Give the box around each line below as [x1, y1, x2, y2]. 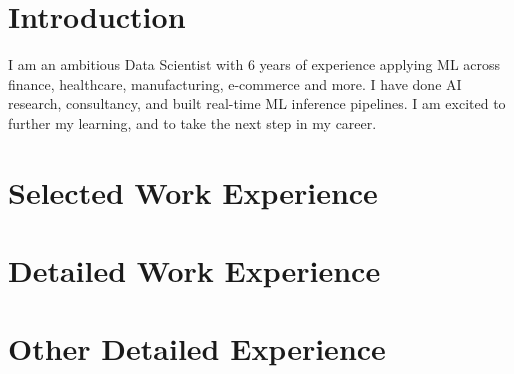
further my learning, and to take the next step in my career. [8, 112, 377, 133]
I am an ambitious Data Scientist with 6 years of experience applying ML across [8, 54, 501, 75]
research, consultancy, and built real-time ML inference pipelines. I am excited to [8, 93, 506, 114]
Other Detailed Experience [8, 328, 386, 369]
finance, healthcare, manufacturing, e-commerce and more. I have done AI [8, 73, 462, 94]
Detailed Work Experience [8, 250, 381, 291]
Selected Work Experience [8, 171, 378, 212]
